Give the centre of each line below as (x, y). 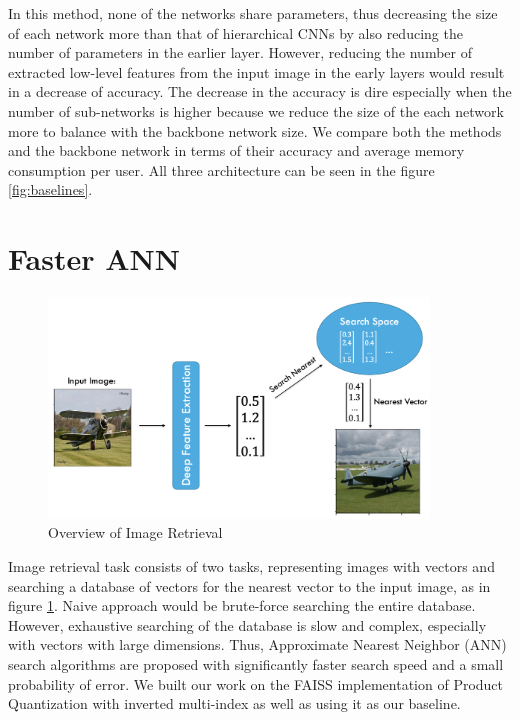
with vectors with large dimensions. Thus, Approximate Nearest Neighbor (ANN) (257, 644)
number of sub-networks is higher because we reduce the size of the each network (256, 110)
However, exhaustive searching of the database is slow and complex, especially (247, 624)
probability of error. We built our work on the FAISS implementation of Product (256, 683)
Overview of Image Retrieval (135, 532)
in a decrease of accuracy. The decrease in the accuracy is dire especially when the (260, 91)
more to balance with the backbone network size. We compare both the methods (255, 130)
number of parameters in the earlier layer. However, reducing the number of (240, 52)
